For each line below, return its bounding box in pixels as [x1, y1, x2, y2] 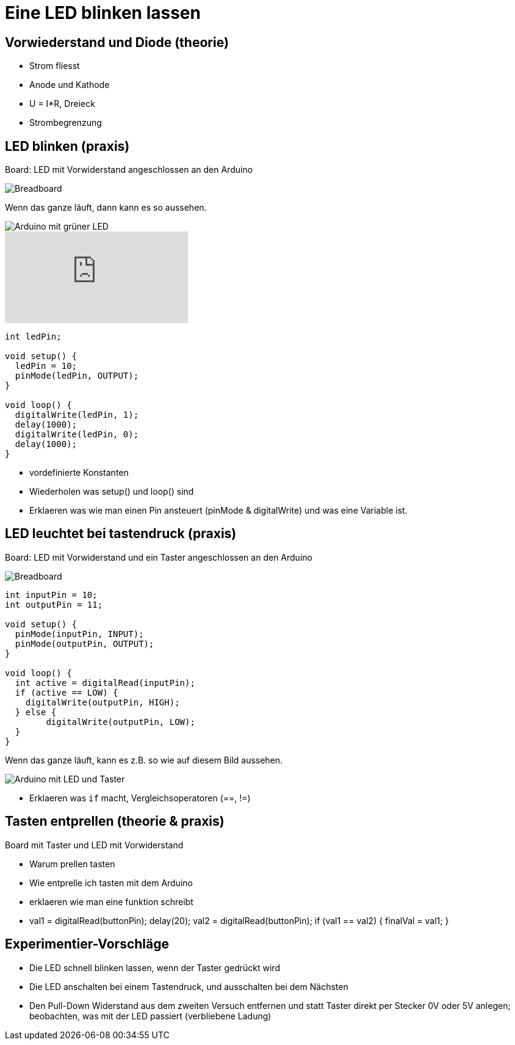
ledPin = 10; [15, 361, 77, 371]
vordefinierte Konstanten [29, 467, 129, 478]
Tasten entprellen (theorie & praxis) [5, 814, 225, 829]
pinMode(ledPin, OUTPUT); [15, 371, 139, 381]
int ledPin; [5, 332, 62, 342]
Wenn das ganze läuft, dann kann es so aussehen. [5, 202, 207, 213]
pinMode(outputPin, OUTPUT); [15, 638, 154, 649]
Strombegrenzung [29, 117, 102, 128]
